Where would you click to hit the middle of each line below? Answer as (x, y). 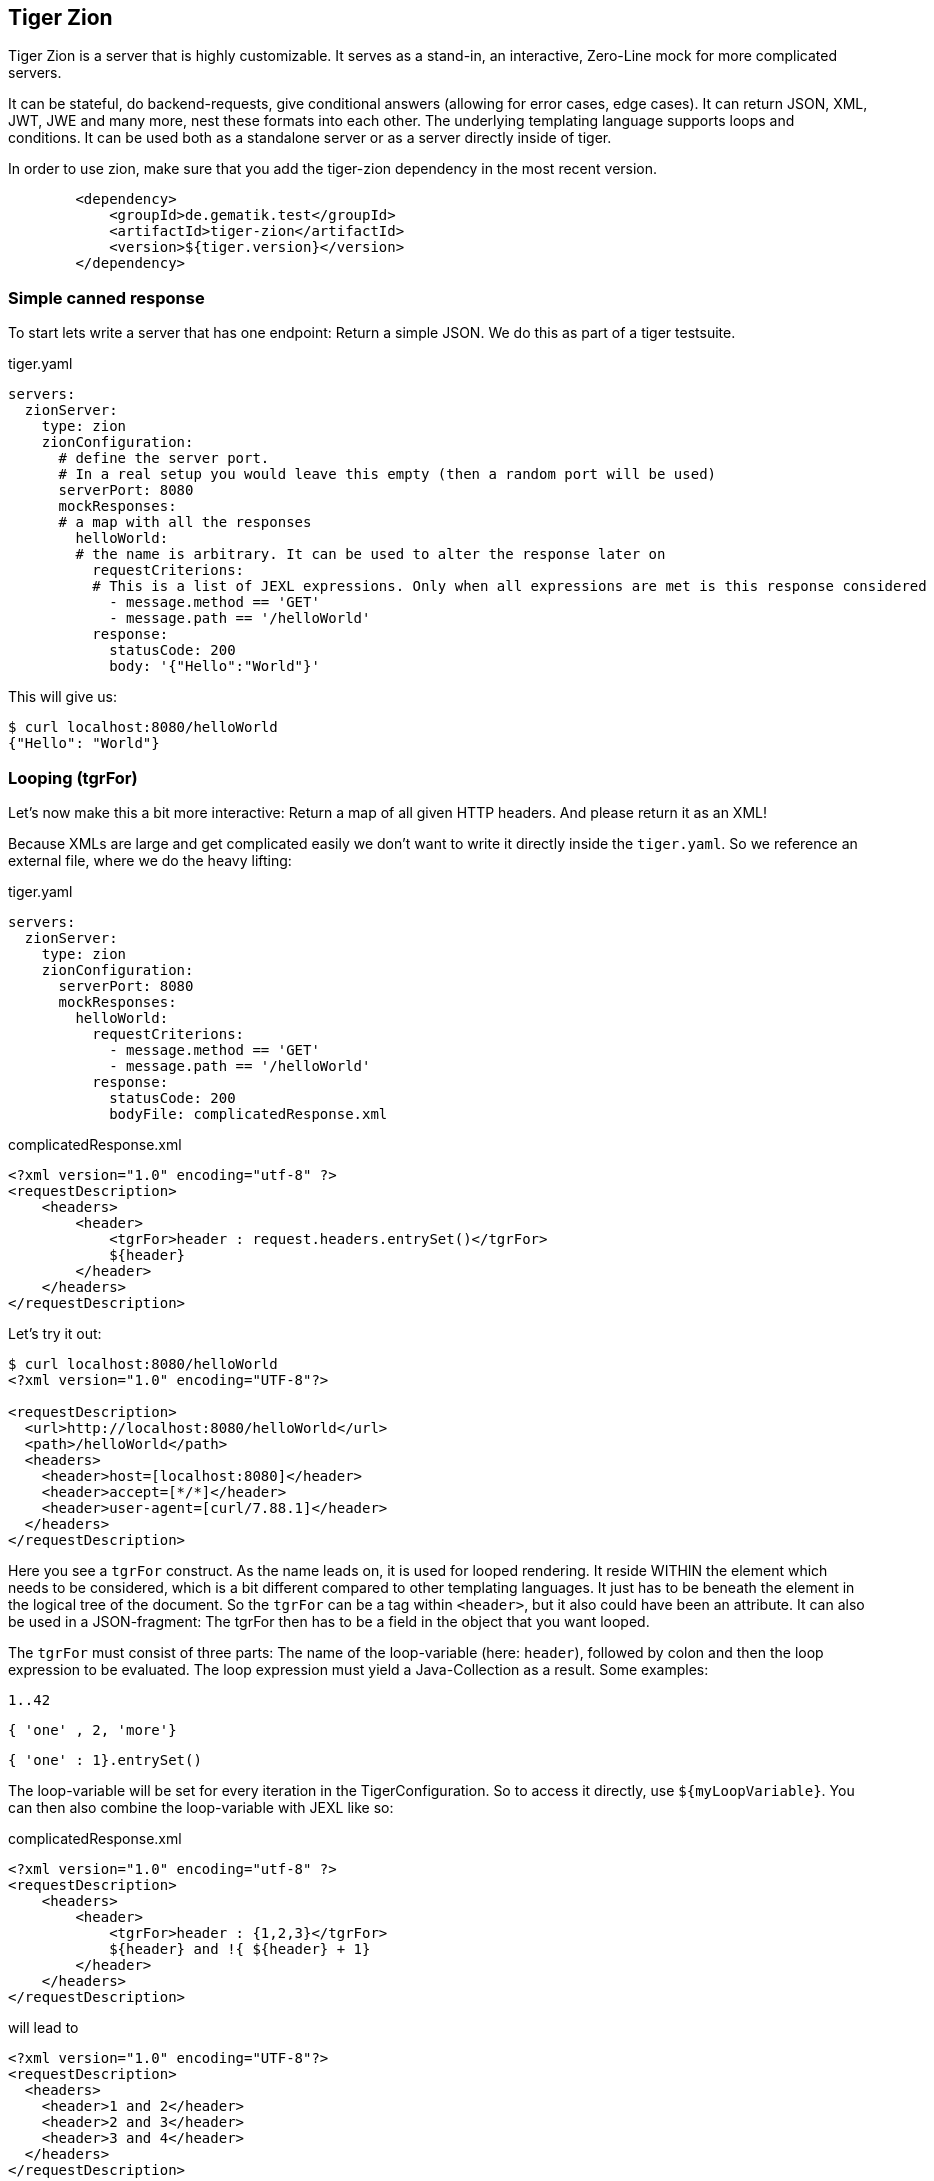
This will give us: (62, 697)
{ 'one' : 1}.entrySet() (105, 1759)
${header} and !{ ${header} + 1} (240, 1948)
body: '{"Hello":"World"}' (214, 666)
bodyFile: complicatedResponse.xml (248, 1113)
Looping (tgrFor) (73, 777)
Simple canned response (106, 297)
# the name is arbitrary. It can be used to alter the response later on (370, 554)
